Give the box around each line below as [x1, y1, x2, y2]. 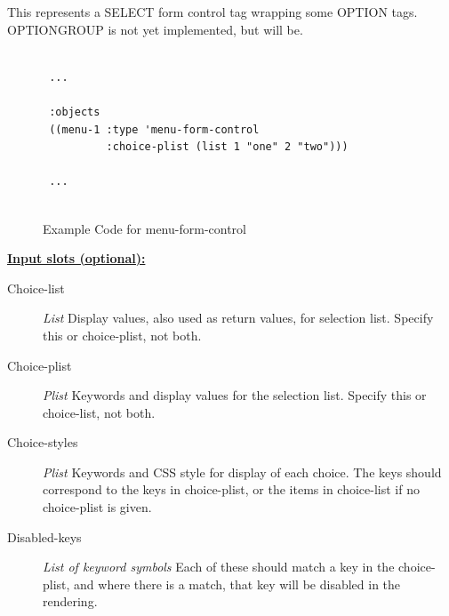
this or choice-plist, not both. [43, 325, 202, 344]
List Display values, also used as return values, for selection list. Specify [43, 308, 434, 327]
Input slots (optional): [7, 249, 146, 268]
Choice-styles [7, 433, 78, 452]
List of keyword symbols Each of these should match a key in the [43, 557, 395, 576]
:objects [49, 105, 100, 118]
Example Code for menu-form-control [43, 219, 246, 237]
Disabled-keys [7, 527, 82, 546]
